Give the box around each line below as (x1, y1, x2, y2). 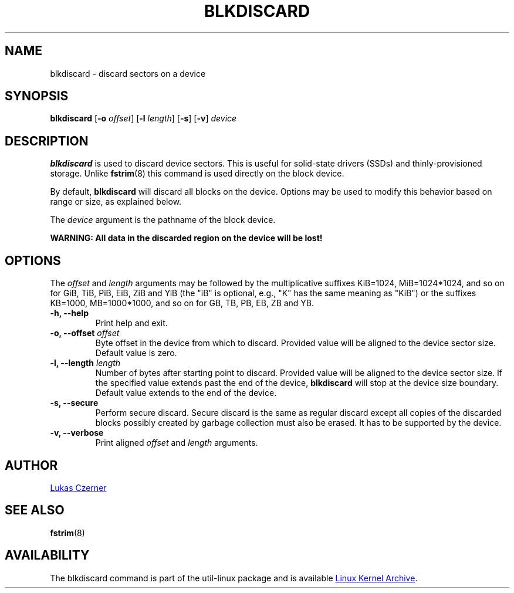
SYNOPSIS (5, 89, 69, 104)
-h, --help (50, 308, 89, 318)
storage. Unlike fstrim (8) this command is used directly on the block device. (50, 168, 344, 179)
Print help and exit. (95, 318, 168, 328)
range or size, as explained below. (50, 196, 182, 207)
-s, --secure (50, 398, 99, 408)
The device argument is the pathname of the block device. (50, 215, 276, 225)
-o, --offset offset (50, 328, 120, 338)
